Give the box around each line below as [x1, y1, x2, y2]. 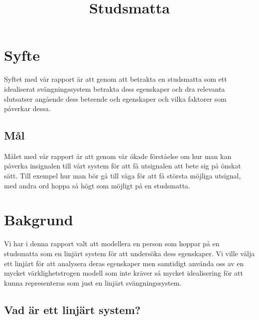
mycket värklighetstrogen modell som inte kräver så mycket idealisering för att [4, 268, 243, 278]
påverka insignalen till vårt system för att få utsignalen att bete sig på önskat [4, 160, 241, 171]
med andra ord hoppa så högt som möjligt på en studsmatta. [4, 180, 190, 190]
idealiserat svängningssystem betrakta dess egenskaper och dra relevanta [4, 83, 225, 94]
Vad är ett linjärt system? [4, 302, 141, 317]
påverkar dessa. [4, 103, 51, 114]
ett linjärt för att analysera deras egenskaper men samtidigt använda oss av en [4, 258, 244, 268]
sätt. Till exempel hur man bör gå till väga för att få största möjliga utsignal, [4, 170, 241, 181]
